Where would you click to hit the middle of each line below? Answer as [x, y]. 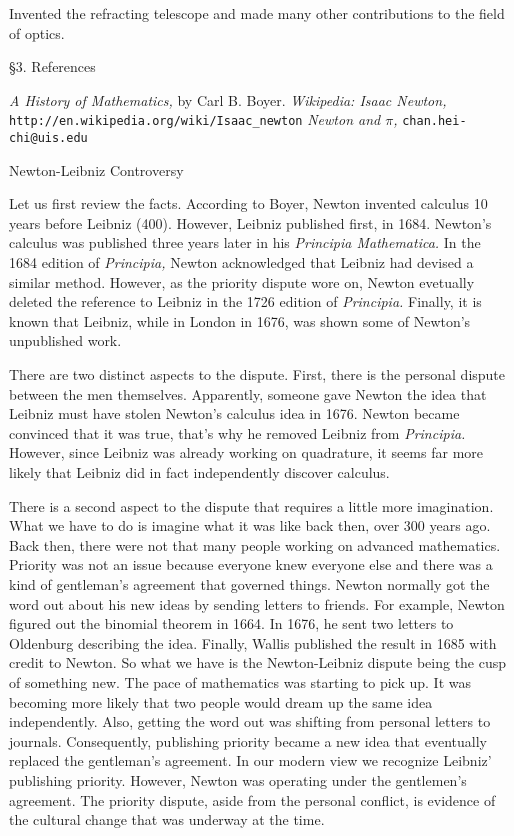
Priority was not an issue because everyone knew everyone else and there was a [251, 564]
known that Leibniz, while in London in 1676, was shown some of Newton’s [240, 320]
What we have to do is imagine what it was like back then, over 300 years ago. [250, 525]
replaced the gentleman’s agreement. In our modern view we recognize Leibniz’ [250, 760]
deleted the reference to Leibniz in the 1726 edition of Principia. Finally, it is [245, 301]
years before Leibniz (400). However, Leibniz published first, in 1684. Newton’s [250, 222]
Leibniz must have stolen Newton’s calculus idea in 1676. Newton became [234, 413]
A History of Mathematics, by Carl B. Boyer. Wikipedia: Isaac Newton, [228, 99]
